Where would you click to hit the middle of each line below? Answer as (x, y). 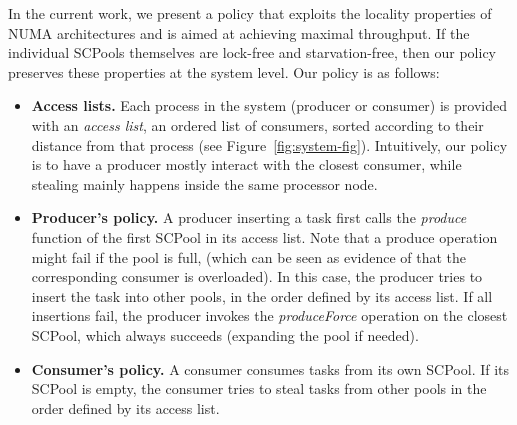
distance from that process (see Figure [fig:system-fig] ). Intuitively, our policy (269, 144)
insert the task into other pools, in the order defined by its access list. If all (262, 295)
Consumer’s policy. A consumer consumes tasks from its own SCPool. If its (270, 368)
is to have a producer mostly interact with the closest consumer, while (246, 164)
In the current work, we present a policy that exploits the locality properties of (250, 13)
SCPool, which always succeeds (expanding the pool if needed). (225, 334)
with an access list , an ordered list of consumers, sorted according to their (257, 124)
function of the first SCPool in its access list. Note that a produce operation (264, 236)
